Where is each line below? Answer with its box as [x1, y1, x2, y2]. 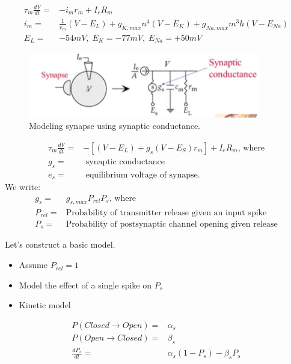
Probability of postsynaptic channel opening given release [66, 219, 278, 228]
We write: [5, 181, 41, 193]
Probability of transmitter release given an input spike [66, 208, 267, 217]
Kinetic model [19, 299, 71, 311]
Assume [19, 258, 47, 271]
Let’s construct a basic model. [5, 238, 115, 251]
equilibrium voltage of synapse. [85, 170, 200, 179]
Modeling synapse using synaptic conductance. [29, 119, 200, 132]
